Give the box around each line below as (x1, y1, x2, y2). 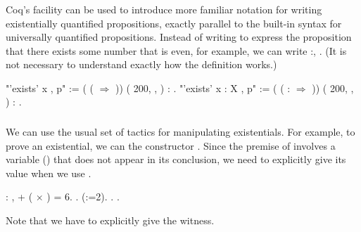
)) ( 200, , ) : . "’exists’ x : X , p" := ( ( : (115, 80, 291, 95)
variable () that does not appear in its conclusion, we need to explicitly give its (6, 152, 346, 167)
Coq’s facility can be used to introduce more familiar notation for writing (6, 1, 322, 16)
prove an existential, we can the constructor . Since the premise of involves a (6, 138, 336, 153)
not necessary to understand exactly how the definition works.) (6, 57, 277, 72)
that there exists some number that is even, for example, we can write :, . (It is (6, 43, 347, 58)
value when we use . (6, 165, 91, 180)
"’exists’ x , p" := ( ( (6, 80, 94, 95)
